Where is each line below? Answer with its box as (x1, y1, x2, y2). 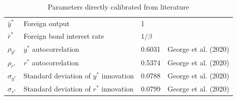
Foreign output (23, 18, 70, 28)
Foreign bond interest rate (23, 30, 104, 41)
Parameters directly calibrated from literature (47, 2, 189, 12)
